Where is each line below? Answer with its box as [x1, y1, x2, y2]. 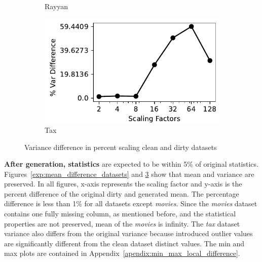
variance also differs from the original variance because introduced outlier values [4, 228, 253, 239]
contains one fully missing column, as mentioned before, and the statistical [4, 208, 236, 219]
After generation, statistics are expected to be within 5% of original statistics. [4, 159, 258, 169]
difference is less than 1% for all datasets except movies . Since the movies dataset [4, 198, 257, 209]
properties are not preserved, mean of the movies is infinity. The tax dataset [4, 218, 240, 229]
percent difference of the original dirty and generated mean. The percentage [4, 188, 239, 199]
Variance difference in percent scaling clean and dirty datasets [24, 141, 217, 152]
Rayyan [45, 1, 68, 11]
